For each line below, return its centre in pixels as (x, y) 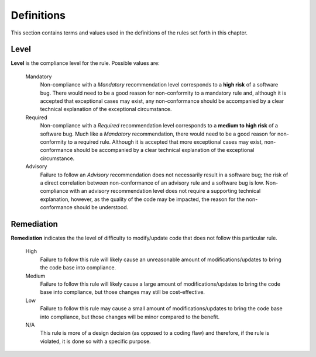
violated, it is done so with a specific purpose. (96, 341)
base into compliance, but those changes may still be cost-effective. (122, 292)
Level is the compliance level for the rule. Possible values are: (85, 63)
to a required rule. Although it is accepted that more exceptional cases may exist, (165, 142)
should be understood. (101, 207)
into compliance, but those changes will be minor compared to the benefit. (130, 317)
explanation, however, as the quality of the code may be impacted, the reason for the (142, 199)
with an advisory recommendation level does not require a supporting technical (165, 191)
